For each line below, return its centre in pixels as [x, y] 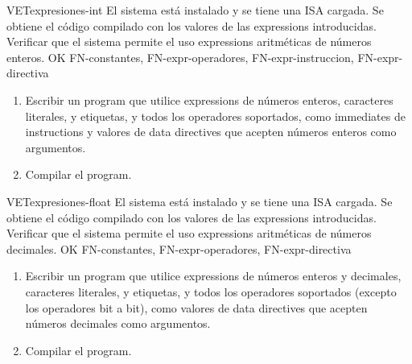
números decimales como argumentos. [118, 323]
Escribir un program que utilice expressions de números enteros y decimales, [213, 276]
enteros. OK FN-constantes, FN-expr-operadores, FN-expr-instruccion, [180, 57]
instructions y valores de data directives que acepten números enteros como [211, 132]
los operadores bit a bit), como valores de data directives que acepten [196, 307]
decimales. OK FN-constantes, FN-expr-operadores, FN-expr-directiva [179, 248]
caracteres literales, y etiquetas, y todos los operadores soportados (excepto [211, 291]
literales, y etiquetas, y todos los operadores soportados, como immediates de [215, 116]
